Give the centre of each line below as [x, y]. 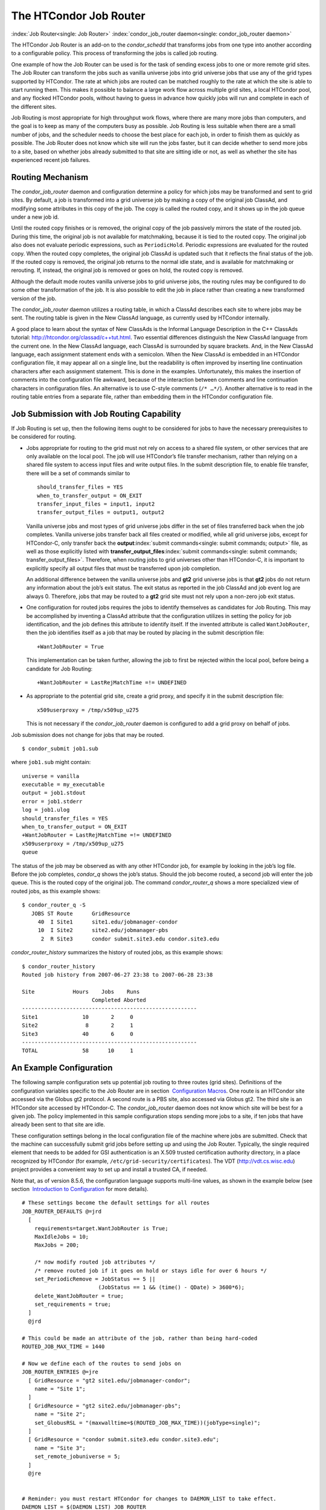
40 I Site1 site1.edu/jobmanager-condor [108, 922]
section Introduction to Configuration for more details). [80, 1189]
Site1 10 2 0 [78, 1017]
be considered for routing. [44, 437]
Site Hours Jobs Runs [81, 991]
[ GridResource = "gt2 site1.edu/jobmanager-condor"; [109, 1380]
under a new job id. [35, 217]
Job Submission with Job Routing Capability [96, 414]
